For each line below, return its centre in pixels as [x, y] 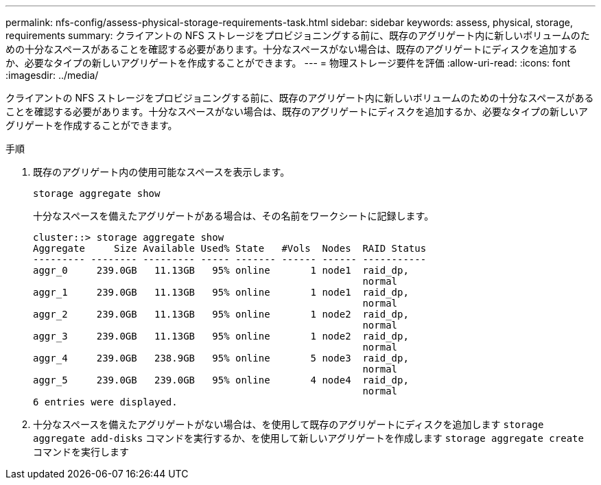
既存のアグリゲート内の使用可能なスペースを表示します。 [162, 172]
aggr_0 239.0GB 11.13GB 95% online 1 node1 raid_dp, [221, 270]
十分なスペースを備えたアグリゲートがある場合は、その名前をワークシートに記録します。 [234, 216]
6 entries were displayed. [105, 402]
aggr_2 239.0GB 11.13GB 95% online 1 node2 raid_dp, [221, 314]
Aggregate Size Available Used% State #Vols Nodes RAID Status [230, 248]
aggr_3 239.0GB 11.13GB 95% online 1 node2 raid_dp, [221, 336]
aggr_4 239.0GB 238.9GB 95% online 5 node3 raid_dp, [221, 358]
